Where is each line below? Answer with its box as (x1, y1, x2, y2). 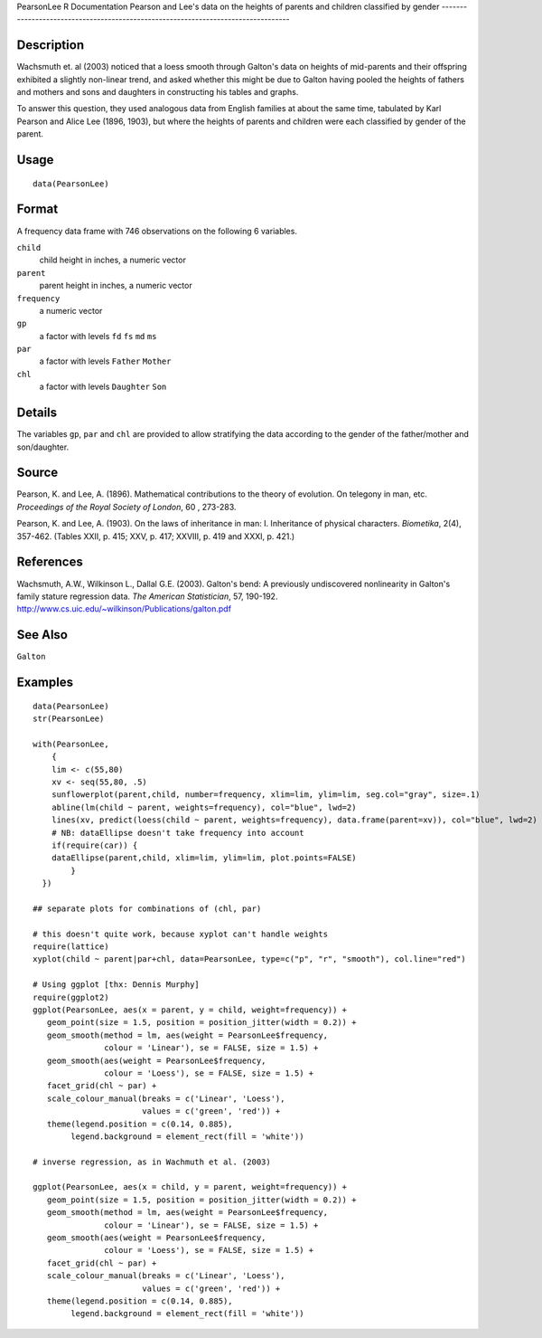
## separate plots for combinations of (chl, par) (33, 903, 262, 914)
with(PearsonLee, (33, 738, 109, 749)
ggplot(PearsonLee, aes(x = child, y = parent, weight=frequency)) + (33, 1181, 348, 1192)
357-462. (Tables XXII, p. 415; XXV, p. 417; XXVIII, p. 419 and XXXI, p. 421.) (16, 530, 295, 542)
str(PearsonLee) (33, 714, 105, 724)
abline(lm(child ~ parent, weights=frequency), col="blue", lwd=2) (51, 802, 357, 812)
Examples (16, 675, 74, 690)
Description (16, 37, 85, 53)
